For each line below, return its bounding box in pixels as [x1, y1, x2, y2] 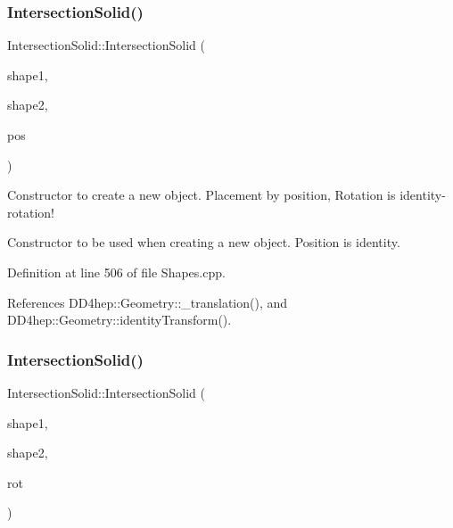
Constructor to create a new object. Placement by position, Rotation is [7, 186, 396, 204]
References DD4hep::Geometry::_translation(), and [7, 293, 288, 311]
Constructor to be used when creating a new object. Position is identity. [7, 233, 400, 252]
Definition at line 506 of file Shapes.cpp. [7, 262, 226, 281]
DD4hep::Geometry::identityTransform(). [7, 310, 232, 329]
